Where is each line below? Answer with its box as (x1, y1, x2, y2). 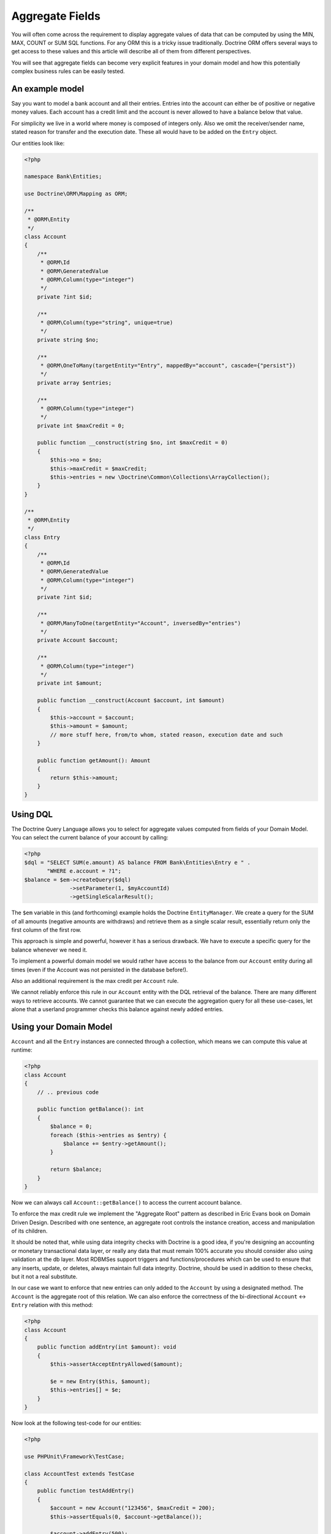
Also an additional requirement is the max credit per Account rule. (11, 977, 179, 985)
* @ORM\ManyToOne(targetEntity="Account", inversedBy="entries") (40, 620, 242, 626)
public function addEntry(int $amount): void (37, 1344, 177, 1351)
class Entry (24, 534, 61, 541)
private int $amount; (37, 680, 102, 687)
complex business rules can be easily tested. (11, 67, 125, 75)
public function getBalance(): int (37, 1106, 144, 1113)
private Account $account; (37, 637, 119, 644)
